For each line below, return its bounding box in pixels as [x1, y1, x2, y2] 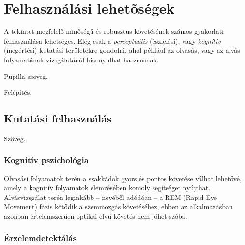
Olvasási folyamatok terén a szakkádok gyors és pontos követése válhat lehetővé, [4, 173, 242, 183]
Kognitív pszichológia [4, 154, 89, 166]
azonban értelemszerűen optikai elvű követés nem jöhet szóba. [4, 211, 187, 221]
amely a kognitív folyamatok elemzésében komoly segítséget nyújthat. [4, 183, 211, 193]
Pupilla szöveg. [4, 71, 48, 81]
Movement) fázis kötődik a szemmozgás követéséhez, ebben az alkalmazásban [4, 201, 233, 212]
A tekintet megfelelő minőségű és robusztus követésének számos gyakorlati [4, 26, 224, 36]
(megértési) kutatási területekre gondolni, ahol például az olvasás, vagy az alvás [4, 45, 240, 55]
